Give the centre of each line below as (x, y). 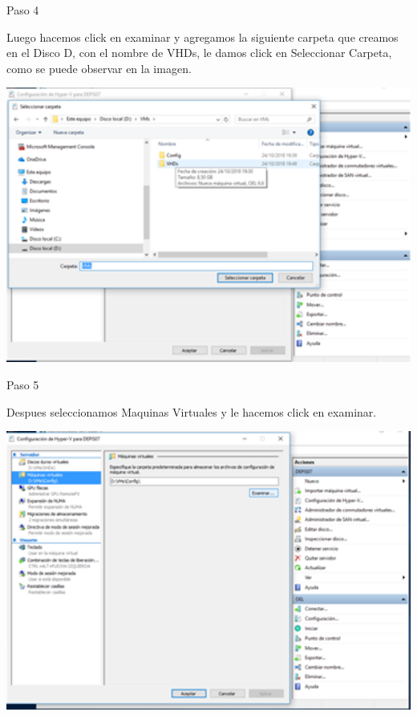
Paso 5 (23, 385)
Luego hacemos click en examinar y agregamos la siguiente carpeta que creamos (202, 37)
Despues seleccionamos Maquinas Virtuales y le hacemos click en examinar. (192, 411)
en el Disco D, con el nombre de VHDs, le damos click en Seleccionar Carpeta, (199, 53)
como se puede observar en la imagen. (99, 68)
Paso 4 (23, 10)
